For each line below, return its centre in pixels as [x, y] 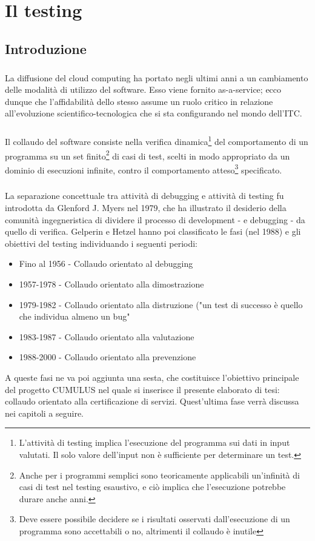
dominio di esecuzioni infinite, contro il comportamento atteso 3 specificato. [144, 169]
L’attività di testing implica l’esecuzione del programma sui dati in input [154, 442]
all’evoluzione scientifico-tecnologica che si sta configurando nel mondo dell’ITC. [154, 113]
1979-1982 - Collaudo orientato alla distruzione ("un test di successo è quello [161, 304]
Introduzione [46, 48]
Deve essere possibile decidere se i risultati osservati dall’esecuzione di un [154, 519]
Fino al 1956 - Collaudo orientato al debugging [106, 264]
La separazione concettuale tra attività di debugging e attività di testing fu [144, 196]
